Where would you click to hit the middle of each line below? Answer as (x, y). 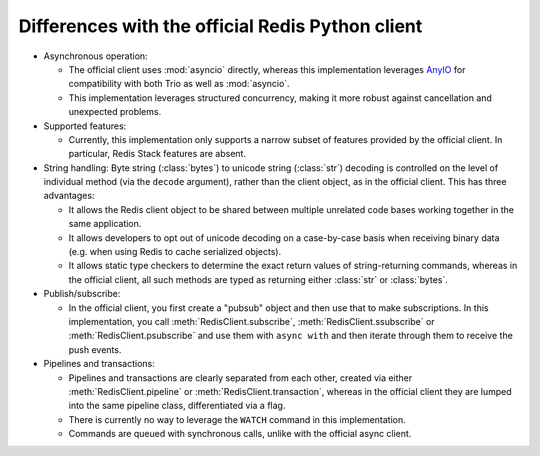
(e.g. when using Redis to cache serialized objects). (175, 252)
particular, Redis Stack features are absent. (157, 154)
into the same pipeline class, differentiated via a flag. (177, 406)
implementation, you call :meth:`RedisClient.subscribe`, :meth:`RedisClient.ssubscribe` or (251, 321)
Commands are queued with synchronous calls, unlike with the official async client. (240, 434)
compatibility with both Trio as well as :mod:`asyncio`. (179, 84)
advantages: (69, 196)
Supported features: (85, 126)
